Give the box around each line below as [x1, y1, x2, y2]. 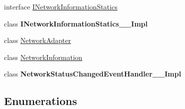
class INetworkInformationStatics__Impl [4, 18, 148, 28]
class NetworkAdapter [4, 35, 71, 45]
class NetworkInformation [4, 51, 82, 62]
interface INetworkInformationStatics [4, 1, 117, 11]
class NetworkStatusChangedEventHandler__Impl [4, 68, 181, 79]
